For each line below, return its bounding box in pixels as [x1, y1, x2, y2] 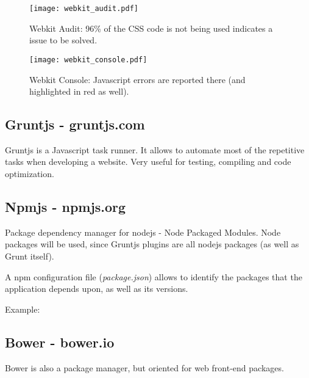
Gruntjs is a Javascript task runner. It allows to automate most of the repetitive [5, 143, 305, 156]
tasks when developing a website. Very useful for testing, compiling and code [5, 155, 291, 168]
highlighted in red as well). [29, 85, 129, 98]
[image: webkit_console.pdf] [29, 55, 147, 64]
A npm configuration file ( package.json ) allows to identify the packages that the [5, 270, 302, 283]
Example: [5, 302, 40, 315]
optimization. [5, 167, 54, 180]
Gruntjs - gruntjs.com [5, 115, 145, 134]
